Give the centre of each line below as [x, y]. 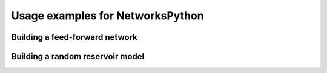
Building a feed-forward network [74, 37]
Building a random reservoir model [78, 56]
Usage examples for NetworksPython [107, 16]
